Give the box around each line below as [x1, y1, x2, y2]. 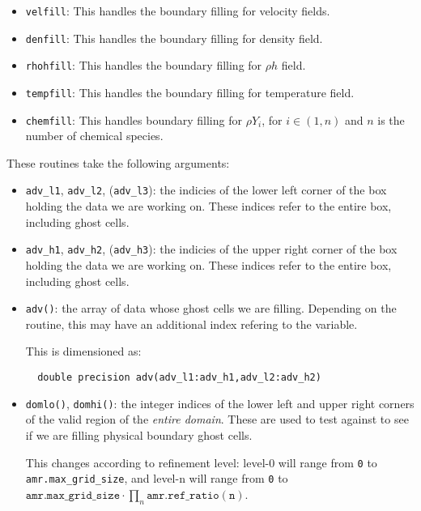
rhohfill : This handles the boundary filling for [25, 57, 262, 74]
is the [377, 111, 405, 128]
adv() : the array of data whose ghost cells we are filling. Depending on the [25, 300, 397, 317]
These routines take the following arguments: [6, 154, 230, 171]
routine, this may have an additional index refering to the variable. [25, 315, 358, 332]
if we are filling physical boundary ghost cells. [25, 426, 253, 443]
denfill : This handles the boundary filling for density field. [25, 29, 323, 46]
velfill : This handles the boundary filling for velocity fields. [25, 2, 330, 19]
